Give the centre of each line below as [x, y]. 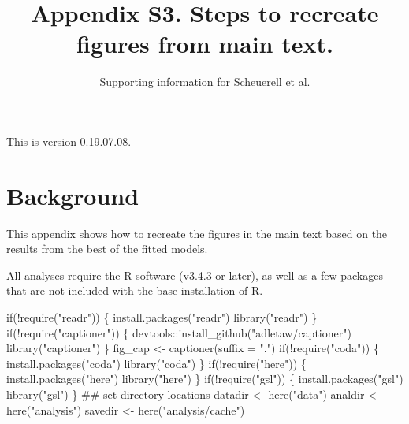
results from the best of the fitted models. [107, 249]
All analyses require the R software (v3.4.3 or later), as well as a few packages [195, 275]
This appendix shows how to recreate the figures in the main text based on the [197, 233]
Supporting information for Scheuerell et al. [205, 82]
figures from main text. [205, 44]
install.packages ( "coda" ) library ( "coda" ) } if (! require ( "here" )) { [156, 363]
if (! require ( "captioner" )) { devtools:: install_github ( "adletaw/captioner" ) [179, 332]
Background [73, 195]
